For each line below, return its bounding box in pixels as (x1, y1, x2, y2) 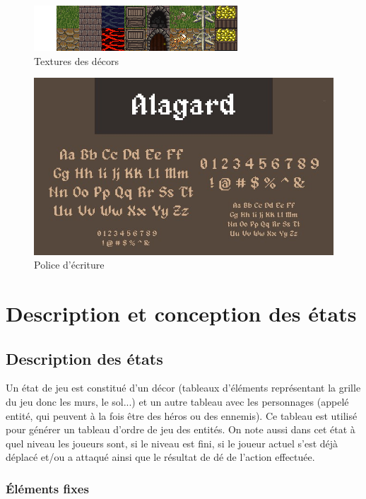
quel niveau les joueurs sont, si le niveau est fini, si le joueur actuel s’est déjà (6, 435, 338, 450)
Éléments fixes (6, 479, 89, 497)
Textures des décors (34, 53, 119, 68)
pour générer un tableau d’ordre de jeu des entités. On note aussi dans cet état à (6, 422, 355, 437)
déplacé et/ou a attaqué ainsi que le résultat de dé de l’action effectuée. (6, 450, 315, 464)
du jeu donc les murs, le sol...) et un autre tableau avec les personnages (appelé (6, 394, 349, 409)
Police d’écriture (34, 257, 105, 272)
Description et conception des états (6, 298, 357, 327)
